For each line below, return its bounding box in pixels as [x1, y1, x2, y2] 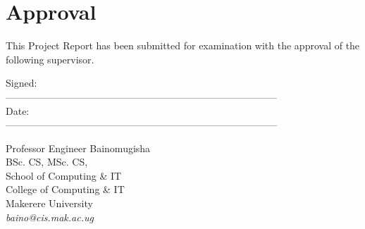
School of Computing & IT [6, 168, 122, 182]
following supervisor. [6, 51, 94, 66]
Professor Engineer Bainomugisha [6, 140, 151, 155]
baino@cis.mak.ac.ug [6, 209, 94, 224]
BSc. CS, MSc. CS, [6, 154, 88, 169]
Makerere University [6, 196, 93, 211]
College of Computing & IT [6, 182, 125, 197]
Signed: [6, 75, 37, 90]
